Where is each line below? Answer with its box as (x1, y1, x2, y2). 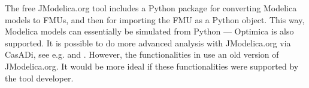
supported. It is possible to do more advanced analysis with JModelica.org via (5, 36, 291, 49)
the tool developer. (5, 71, 74, 84)
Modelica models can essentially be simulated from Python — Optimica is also (5, 25, 294, 37)
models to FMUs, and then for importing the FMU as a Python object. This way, (5, 13, 305, 26)
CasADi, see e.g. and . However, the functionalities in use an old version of (5, 48, 279, 61)
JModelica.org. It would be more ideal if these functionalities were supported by (5, 59, 299, 72)
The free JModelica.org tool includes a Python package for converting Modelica (5, 2, 297, 14)
